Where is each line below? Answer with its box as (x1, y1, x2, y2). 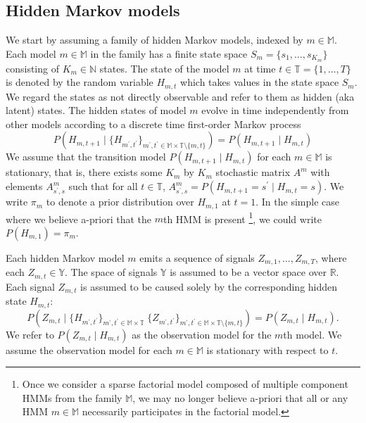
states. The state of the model (99, 61, 229, 75)
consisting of (6, 61, 59, 75)
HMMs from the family (22, 390, 122, 405)
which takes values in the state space (180, 75, 339, 89)
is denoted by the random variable (6, 75, 153, 89)
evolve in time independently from (201, 103, 349, 118)
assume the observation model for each (6, 342, 172, 357)
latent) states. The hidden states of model (6, 103, 187, 118)
